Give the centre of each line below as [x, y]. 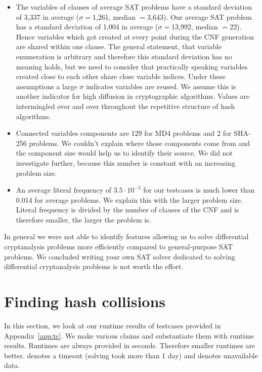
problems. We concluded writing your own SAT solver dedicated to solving [120, 256]
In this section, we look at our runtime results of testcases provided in [113, 325]
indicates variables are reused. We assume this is [161, 86]
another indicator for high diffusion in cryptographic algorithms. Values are [133, 96]
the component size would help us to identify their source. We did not [124, 153]
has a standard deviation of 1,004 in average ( [87, 27]
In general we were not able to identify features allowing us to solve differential [126, 236]
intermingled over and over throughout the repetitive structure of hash [125, 106]
